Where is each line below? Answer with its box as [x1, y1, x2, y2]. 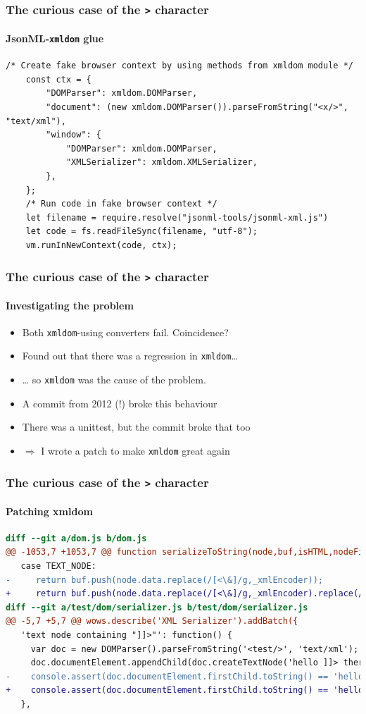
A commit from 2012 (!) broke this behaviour [22, 395, 217, 410]
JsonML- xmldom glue [6, 31, 104, 45]
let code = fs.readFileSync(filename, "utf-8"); [25, 226, 258, 237]
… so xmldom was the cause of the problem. [22, 372, 206, 387]
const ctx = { [25, 74, 91, 85]
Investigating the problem [6, 297, 134, 312]
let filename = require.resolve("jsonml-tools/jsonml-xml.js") [25, 212, 329, 223]
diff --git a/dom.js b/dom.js [6, 533, 147, 543]
